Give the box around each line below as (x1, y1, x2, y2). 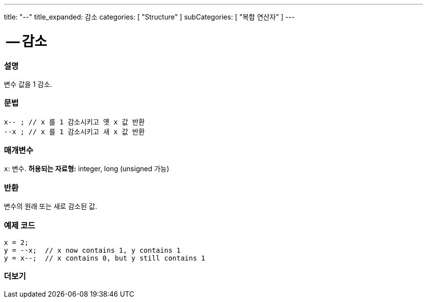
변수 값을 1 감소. (4, 80, 52, 88)
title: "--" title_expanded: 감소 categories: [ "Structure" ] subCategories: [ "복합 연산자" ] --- (4, 13, 295, 21)
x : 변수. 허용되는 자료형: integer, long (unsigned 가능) (4, 164, 170, 173)
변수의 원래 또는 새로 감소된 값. (4, 202, 97, 211)
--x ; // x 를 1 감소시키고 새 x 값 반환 (4, 127, 145, 136)
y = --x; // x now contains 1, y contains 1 (4, 246, 181, 254)
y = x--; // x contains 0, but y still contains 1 (4, 254, 206, 262)
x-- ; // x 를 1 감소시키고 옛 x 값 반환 (4, 118, 145, 126)
